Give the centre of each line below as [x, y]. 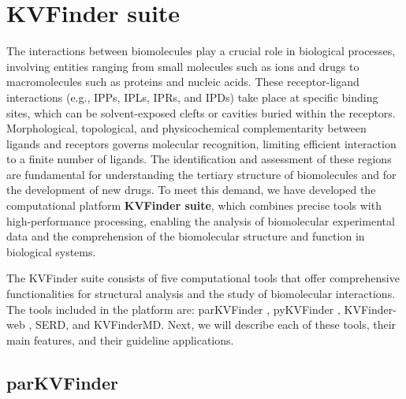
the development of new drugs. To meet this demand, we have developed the [191, 190]
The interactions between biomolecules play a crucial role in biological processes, [201, 51]
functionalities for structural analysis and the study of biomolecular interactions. [201, 294]
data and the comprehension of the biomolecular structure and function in [186, 236]
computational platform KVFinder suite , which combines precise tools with [194, 205]
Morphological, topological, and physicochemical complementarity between [186, 128]
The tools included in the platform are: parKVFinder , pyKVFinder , [173, 309]
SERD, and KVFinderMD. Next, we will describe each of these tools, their [216, 324]
